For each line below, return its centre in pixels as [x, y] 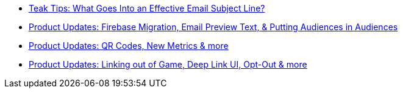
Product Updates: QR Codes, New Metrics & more [129, 46]
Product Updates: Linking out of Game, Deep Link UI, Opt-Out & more [168, 64]
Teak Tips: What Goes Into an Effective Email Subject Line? [147, 8]
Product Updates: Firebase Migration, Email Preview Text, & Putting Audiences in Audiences [213, 27]
